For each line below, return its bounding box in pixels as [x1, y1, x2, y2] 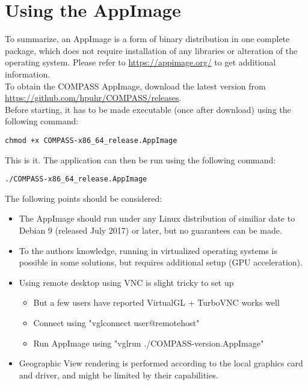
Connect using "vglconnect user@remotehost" [33, 316, 200, 329]
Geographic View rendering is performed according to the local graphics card [19, 357, 303, 369]
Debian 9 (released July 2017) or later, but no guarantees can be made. [19, 223, 282, 236]
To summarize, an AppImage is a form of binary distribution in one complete [5, 32, 290, 45]
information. [5, 67, 51, 80]
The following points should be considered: [5, 192, 162, 204]
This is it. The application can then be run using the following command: [5, 153, 276, 166]
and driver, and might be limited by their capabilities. [19, 368, 218, 381]
